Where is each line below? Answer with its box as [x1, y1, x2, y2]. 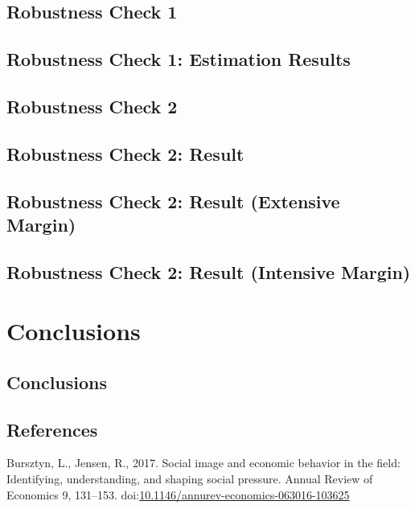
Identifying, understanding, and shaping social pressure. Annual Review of [6, 470, 373, 487]
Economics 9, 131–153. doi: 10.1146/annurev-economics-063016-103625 [6, 486, 350, 503]
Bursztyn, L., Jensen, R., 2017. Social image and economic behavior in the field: [6, 454, 401, 471]
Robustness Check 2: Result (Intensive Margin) [6, 259, 411, 284]
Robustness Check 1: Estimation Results [6, 47, 351, 72]
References [6, 417, 98, 441]
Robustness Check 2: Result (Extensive [6, 188, 340, 213]
